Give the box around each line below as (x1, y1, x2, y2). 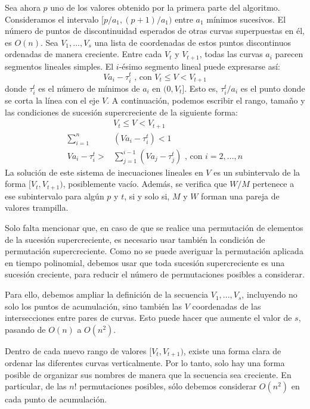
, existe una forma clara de (183, 344, 281, 357)
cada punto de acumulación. (5, 393, 107, 405)
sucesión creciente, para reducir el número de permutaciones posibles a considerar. (5, 268, 305, 280)
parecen (275, 48, 303, 60)
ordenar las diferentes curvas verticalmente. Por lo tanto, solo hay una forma (5, 357, 285, 369)
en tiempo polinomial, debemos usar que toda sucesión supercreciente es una (5, 256, 285, 268)
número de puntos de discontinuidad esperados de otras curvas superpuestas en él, (5, 24, 305, 37)
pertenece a (252, 177, 294, 190)
